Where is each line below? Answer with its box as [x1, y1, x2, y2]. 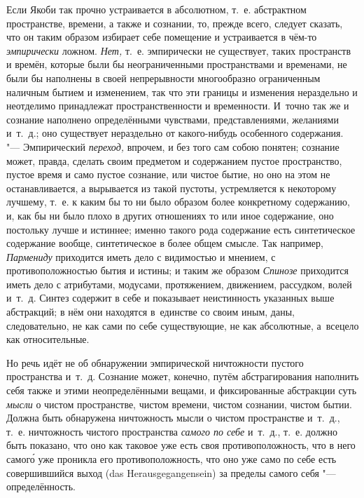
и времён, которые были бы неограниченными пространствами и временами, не [6, 57, 347, 72]
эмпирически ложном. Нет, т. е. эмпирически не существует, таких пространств [6, 43, 351, 58]
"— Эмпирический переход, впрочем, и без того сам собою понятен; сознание [6, 139, 339, 154]
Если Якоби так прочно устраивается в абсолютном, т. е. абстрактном [6, 2, 307, 16]
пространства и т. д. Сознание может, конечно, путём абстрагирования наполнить [6, 369, 359, 384]
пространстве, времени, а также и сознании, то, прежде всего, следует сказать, [6, 15, 343, 30]
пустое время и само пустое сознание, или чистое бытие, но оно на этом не [6, 167, 330, 182]
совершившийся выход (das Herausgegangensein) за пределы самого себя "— [6, 465, 336, 480]
